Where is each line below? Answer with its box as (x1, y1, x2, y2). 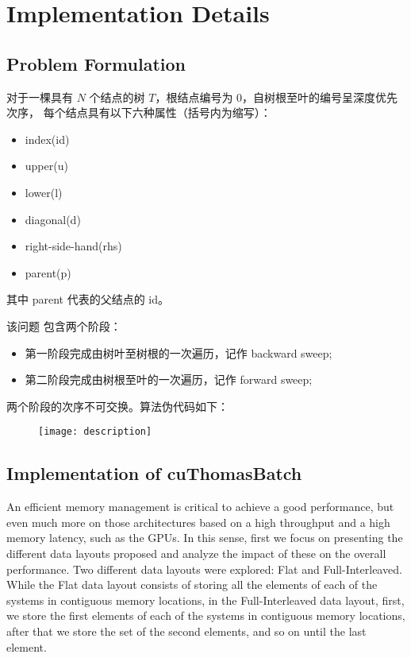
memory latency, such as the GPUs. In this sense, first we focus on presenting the (6, 529, 403, 546)
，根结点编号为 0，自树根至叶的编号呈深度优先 (155, 88, 398, 105)
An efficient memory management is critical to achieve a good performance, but (6, 498, 394, 515)
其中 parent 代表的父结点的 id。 (6, 291, 169, 308)
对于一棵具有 (6, 88, 73, 105)
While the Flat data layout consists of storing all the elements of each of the (6, 576, 378, 593)
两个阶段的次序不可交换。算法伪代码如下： (6, 397, 229, 414)
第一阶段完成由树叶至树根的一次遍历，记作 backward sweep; (25, 344, 332, 361)
